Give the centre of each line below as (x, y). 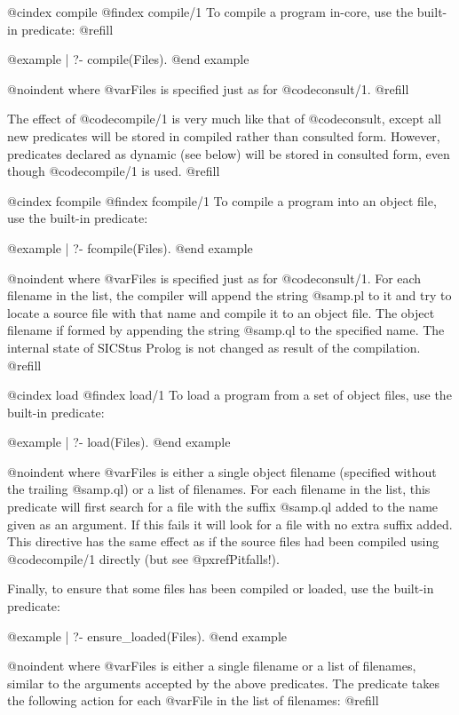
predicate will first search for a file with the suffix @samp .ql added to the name (223, 507)
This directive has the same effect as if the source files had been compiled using (223, 541)
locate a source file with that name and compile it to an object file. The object (221, 312)
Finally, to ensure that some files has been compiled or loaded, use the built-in (221, 588)
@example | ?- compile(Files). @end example (128, 59)
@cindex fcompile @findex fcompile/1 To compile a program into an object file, (222, 200)
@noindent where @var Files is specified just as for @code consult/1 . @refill (208, 88)
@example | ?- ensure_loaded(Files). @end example (147, 636)
